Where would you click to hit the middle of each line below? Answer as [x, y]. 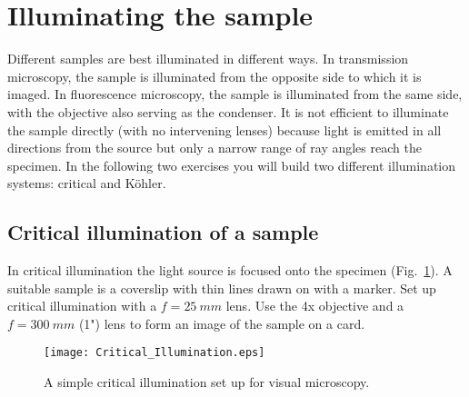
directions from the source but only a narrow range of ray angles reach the [215, 148]
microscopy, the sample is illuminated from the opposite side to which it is [215, 76]
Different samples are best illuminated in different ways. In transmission [208, 59]
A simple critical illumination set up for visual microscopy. [207, 382]
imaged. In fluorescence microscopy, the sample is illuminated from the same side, [235, 94]
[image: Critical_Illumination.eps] [155, 353]
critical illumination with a [82, 306]
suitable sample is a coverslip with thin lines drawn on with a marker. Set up [222, 288]
